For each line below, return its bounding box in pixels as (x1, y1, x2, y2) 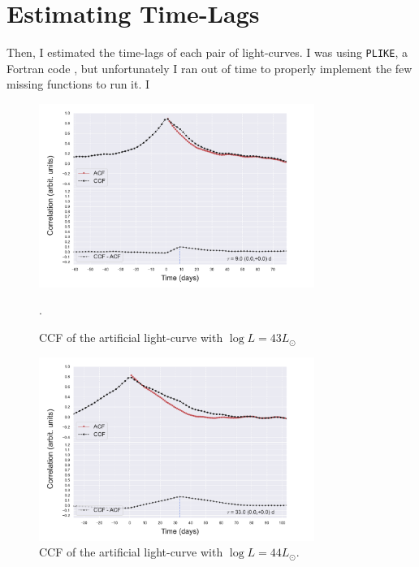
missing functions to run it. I (6, 76, 150, 93)
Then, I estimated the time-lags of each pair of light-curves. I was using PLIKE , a (6, 44, 408, 61)
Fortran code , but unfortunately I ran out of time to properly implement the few (6, 59, 413, 76)
